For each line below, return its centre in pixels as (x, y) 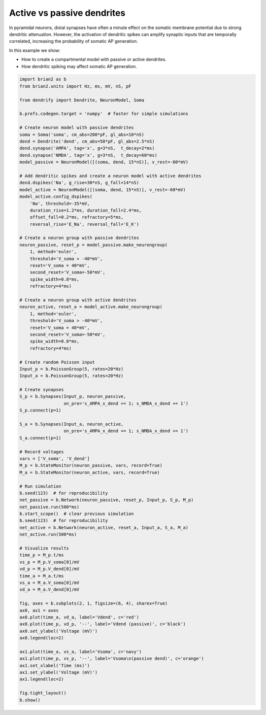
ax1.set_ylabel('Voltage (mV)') (59, 672)
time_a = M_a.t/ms (42, 576)
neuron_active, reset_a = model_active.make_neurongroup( (91, 307)
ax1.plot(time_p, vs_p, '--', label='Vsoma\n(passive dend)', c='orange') (112, 659)
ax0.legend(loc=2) (42, 638)
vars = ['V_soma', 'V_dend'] (55, 459)
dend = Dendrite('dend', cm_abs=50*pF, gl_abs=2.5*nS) (87, 141)
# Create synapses (42, 390)
